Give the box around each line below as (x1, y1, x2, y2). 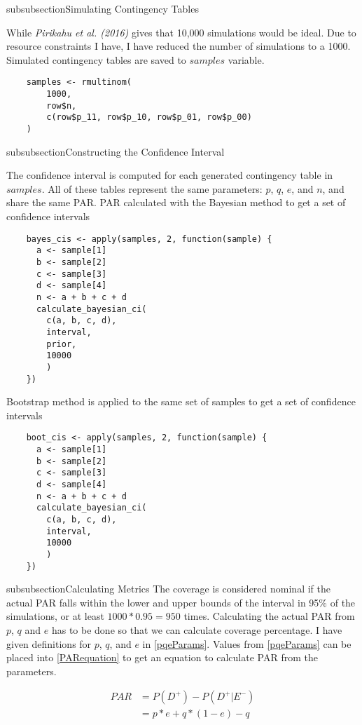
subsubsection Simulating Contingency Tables (6, 1, 199, 15)
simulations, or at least (6, 609, 104, 623)
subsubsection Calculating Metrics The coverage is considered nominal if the (6, 581, 330, 596)
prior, (46, 339, 77, 349)
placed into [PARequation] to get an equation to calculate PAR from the (6, 650, 318, 665)
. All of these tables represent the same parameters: (41, 181, 263, 196)
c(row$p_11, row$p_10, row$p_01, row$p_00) (46, 112, 252, 123)
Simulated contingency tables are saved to (6, 52, 186, 67)
